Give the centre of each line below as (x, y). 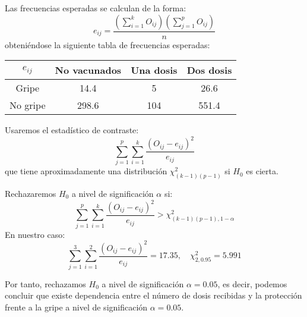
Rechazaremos (31, 193)
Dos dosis (209, 70)
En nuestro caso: (35, 234)
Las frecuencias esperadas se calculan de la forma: (96, 8)
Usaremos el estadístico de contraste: (72, 130)
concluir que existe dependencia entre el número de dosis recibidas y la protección (153, 295)
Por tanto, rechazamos (45, 283)
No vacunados (88, 70)
